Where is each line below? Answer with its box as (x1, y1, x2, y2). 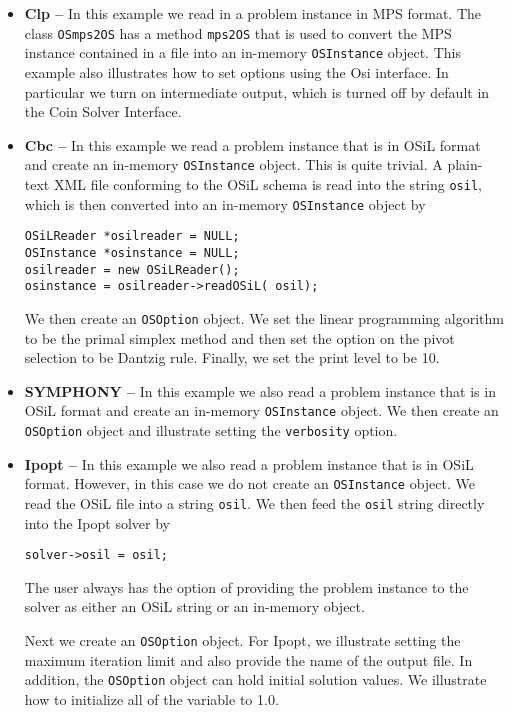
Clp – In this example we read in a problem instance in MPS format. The (24, 3, 481, 23)
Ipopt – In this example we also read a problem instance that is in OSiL (24, 453, 474, 474)
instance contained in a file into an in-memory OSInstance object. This (24, 42, 461, 63)
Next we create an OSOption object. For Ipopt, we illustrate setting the (24, 629, 461, 650)
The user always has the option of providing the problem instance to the (24, 576, 469, 597)
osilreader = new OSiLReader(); (24, 262, 240, 277)
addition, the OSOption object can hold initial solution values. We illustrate (24, 669, 487, 690)
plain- (447, 154, 483, 175)
